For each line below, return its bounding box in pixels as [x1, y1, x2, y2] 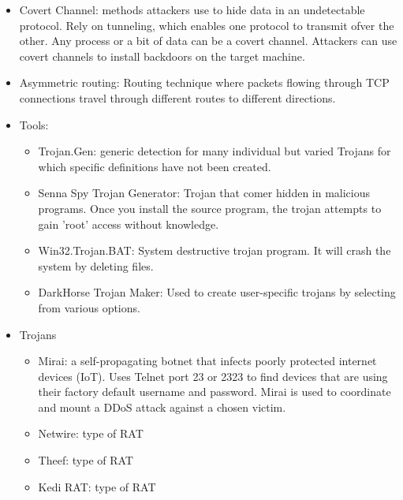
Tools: [19, 116, 49, 132]
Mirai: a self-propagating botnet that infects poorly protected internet [38, 353, 377, 369]
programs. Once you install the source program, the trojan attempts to [38, 200, 382, 216]
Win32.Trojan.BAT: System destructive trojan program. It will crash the [38, 242, 391, 259]
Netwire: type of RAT [38, 425, 144, 442]
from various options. [38, 299, 140, 315]
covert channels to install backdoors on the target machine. [19, 47, 305, 64]
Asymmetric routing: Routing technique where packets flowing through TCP [19, 74, 390, 91]
